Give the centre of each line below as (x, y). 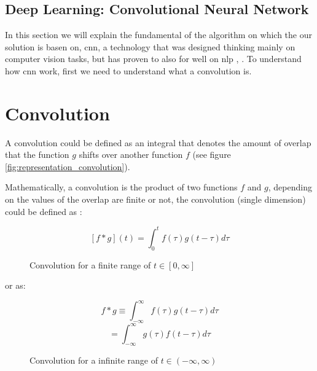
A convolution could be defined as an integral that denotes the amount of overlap (158, 142)
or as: (15, 285)
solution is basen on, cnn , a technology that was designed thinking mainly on (150, 46)
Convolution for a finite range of (90, 264)
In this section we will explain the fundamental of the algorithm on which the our (158, 35)
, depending (290, 187)
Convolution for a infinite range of (94, 360)
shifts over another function (131, 154)
